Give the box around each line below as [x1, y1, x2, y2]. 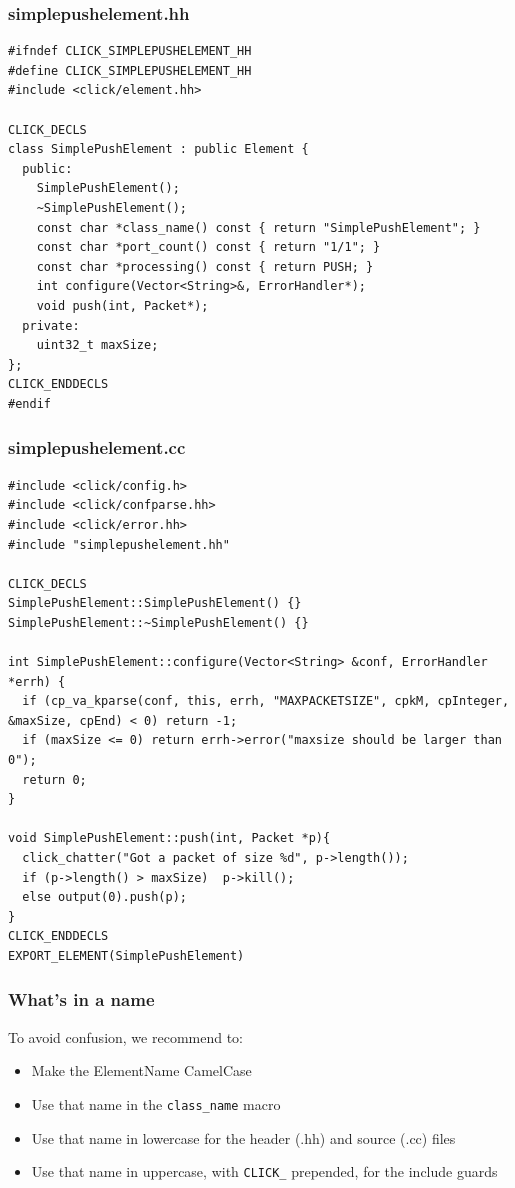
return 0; [22, 772, 87, 787]
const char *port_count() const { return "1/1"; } [36, 240, 381, 255]
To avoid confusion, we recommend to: [8, 1026, 243, 1047]
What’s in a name [8, 987, 155, 1012]
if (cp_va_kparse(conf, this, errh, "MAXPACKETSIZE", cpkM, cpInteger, [22, 694, 510, 709]
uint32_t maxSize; [36, 338, 159, 353]
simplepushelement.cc [8, 435, 186, 460]
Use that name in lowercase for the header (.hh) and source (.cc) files [31, 1127, 456, 1148]
